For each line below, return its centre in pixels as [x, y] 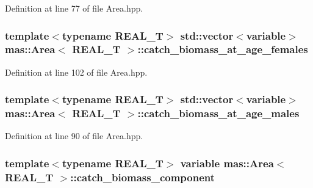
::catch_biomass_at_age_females [223, 49]
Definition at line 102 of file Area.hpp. [76, 72]
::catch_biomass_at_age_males [218, 113]
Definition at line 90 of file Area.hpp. [74, 136]
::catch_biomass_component [143, 177]
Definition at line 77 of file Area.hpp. [74, 8]
